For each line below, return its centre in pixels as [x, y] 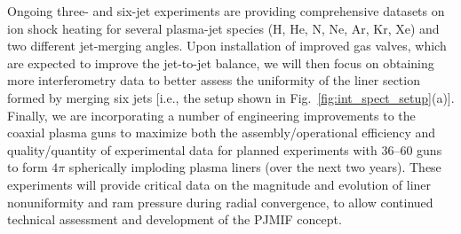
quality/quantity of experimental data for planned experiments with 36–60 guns [225, 149]
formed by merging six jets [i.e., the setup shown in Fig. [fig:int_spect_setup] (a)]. [231, 97]
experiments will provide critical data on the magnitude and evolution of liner [219, 184]
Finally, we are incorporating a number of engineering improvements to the [211, 115]
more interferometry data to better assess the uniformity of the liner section [214, 80]
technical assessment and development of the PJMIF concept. [175, 219]
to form [28, 167]
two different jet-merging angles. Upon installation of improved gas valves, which [227, 46]
